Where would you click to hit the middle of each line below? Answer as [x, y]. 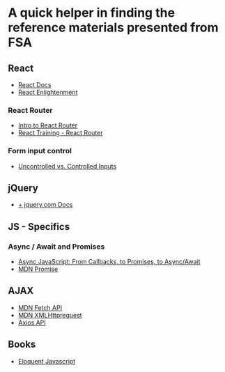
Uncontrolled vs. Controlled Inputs [67, 166]
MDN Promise [38, 269]
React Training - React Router [60, 133]
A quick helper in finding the [92, 13]
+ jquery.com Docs [45, 205]
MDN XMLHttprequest [50, 315]
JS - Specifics [39, 227]
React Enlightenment [48, 92]
